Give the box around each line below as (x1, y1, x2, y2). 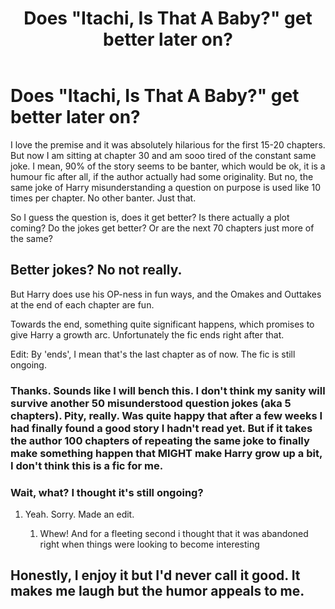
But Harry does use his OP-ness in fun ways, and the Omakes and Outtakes (10, 288, 322, 300)
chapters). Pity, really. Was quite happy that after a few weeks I (10, 408, 323, 422)
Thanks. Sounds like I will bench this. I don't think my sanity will (10, 383, 326, 397)
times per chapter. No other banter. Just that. (10, 192, 197, 204)
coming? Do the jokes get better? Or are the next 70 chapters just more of (10, 222, 315, 234)
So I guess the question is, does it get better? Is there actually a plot (10, 211, 290, 223)
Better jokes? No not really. (10, 262, 183, 279)
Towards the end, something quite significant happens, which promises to (10, 318, 315, 330)
